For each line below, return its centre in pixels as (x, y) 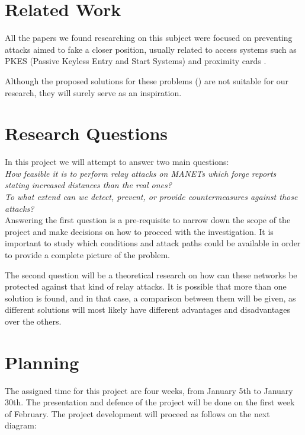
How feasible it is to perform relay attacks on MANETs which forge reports (141, 173)
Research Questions (86, 133)
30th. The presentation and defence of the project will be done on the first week (150, 402)
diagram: (21, 425)
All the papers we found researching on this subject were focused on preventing (149, 38)
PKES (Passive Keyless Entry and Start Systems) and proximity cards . (136, 61)
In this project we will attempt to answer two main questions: (117, 162)
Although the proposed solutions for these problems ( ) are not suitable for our (147, 80)
